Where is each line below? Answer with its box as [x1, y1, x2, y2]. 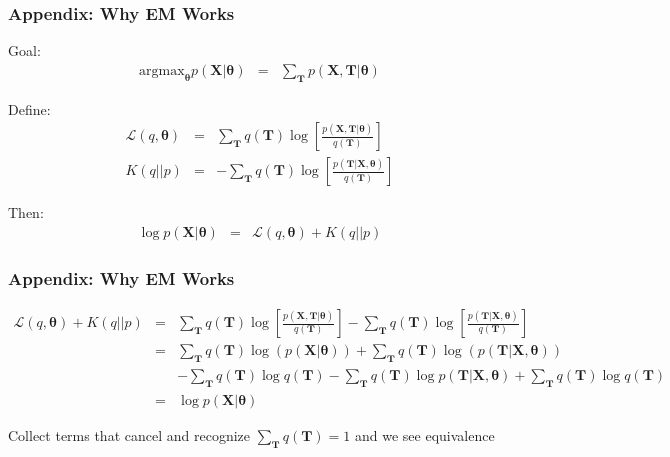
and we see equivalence [354, 424, 495, 445]
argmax [139, 63, 185, 78]
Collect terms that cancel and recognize [8, 424, 251, 445]
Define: [8, 98, 51, 119]
